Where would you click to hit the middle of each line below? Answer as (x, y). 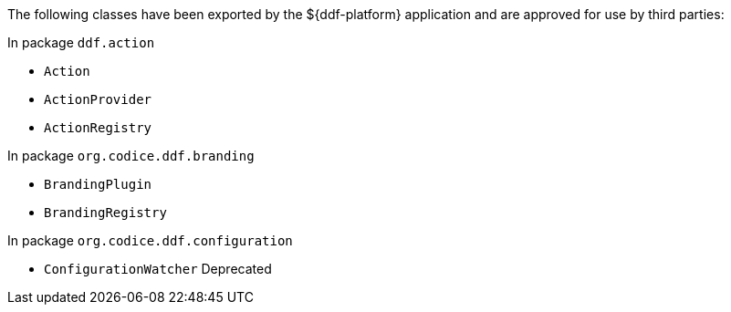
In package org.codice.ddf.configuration (150, 240)
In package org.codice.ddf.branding (131, 156)
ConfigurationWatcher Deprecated (158, 269)
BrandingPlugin (98, 184)
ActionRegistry (98, 128)
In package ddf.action (81, 42)
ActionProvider (98, 99)
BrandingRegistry (105, 213)
